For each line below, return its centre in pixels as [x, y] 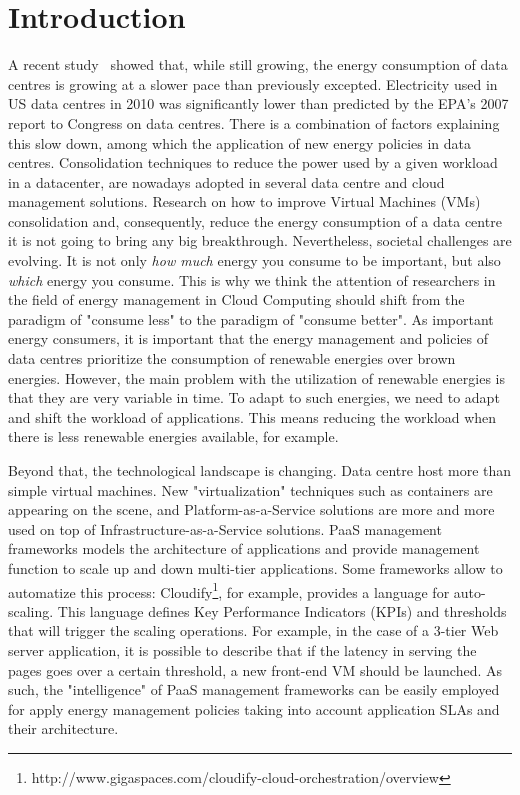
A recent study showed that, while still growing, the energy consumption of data [258, 64]
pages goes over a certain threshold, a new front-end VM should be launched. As [255, 669]
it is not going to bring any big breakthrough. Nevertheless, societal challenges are [260, 240]
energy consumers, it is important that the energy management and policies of [248, 338]
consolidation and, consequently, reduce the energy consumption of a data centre [255, 220]
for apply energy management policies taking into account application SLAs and [254, 708]
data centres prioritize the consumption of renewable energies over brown [232, 358]
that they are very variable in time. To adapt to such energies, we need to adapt [254, 397]
